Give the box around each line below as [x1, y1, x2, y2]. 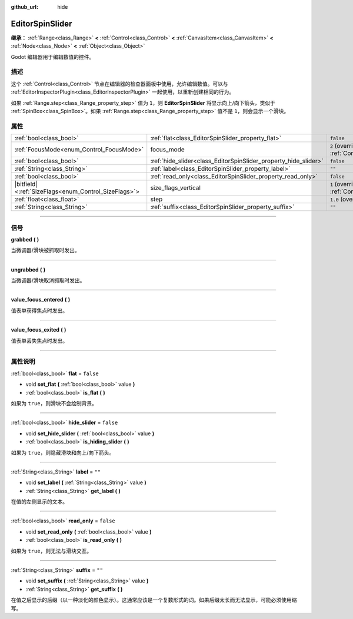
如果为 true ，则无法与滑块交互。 [11, 547, 92, 554]
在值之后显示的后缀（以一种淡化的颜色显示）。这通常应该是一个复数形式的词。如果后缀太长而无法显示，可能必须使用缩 [11, 597, 297, 604]
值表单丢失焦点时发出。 [11, 337, 68, 344]
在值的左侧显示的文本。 [11, 498, 68, 505]
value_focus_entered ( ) [11, 296, 71, 303]
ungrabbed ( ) [11, 266, 46, 273]
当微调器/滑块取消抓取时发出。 [11, 277, 85, 284]
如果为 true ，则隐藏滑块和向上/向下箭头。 [11, 449, 115, 456]
